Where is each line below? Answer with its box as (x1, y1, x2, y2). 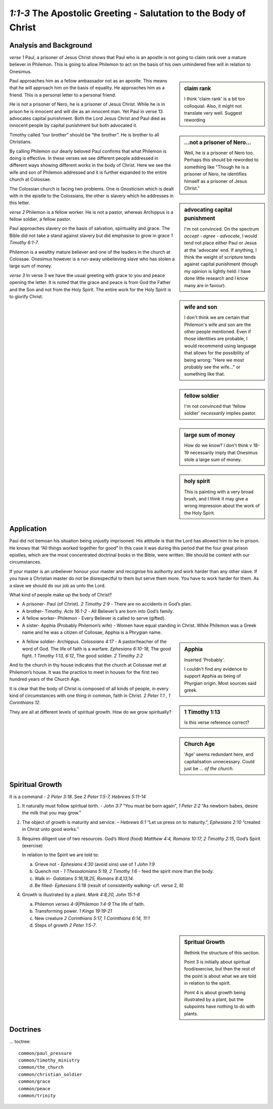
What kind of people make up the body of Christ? (9, 591, 112, 597)
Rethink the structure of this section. (184, 949, 260, 955)
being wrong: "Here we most (184, 357, 244, 363)
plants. (184, 1010, 198, 1016)
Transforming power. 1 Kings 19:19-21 (34, 908, 112, 914)
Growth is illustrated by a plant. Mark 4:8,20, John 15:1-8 (22, 892, 140, 898)
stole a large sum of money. (184, 456, 242, 463)
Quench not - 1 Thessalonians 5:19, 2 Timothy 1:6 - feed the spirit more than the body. (34, 868, 214, 874)
